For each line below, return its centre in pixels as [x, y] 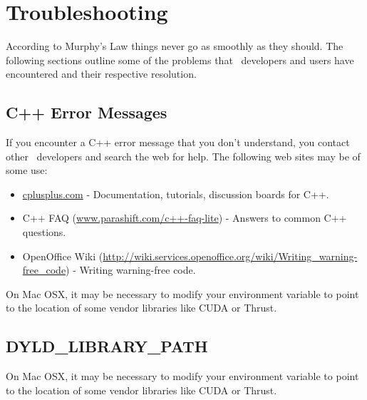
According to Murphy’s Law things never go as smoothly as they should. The [175, 46]
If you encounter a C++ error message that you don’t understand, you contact [178, 142]
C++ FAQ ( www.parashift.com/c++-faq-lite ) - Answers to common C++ [185, 218]
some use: [27, 170]
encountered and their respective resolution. [101, 74]
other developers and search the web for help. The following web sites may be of [183, 156]
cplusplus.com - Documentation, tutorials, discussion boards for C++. [176, 194]
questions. [44, 232]
